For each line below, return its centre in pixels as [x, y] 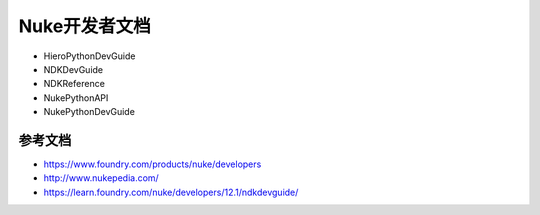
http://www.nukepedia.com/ [101, 178]
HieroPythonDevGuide [89, 56]
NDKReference [74, 84]
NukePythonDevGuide [89, 112]
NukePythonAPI [76, 97]
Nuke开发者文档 [85, 26]
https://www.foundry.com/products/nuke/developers [152, 164]
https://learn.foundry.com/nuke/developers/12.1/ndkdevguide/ [171, 192]
